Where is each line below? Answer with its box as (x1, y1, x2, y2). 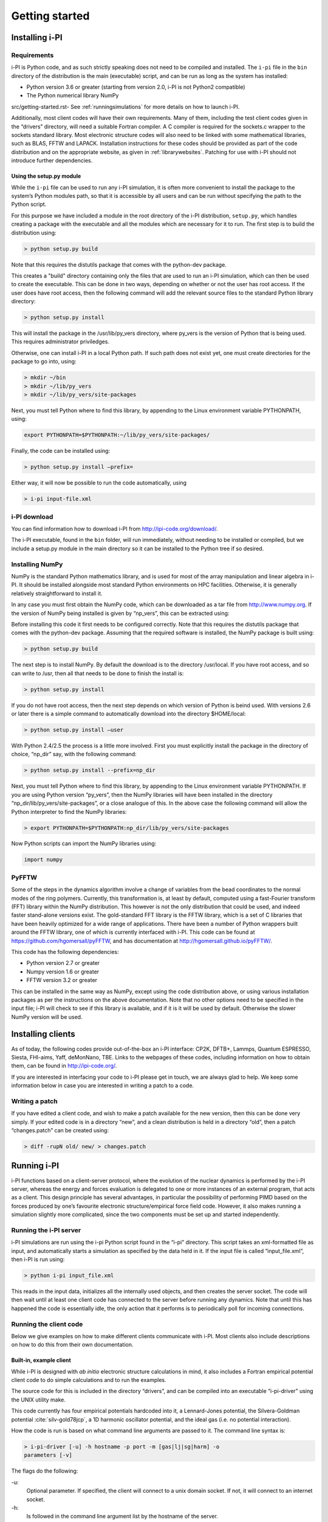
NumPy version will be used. (11, 1013, 83, 1020)
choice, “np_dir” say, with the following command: (11, 751, 137, 758)
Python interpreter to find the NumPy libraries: (11, 808, 127, 815)
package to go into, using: (11, 358, 77, 365)
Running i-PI (11, 1160, 60, 1171)
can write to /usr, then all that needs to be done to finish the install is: (11, 670, 184, 677)
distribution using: (11, 229, 57, 236)
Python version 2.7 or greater (26, 959, 100, 967)
